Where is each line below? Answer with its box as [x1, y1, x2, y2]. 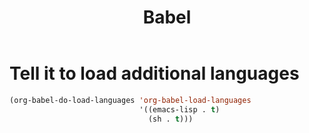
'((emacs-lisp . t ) [138, 104, 221, 115]
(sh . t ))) [147, 114, 194, 124]
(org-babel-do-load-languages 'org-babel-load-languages [9, 95, 252, 105]
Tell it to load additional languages [9, 62, 300, 85]
